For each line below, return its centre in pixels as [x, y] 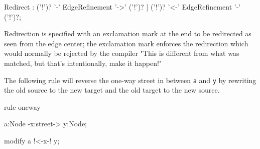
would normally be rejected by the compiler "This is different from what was [122, 53]
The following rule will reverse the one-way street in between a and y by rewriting [130, 80]
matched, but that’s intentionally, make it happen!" [83, 63]
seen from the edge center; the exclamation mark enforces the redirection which [126, 43]
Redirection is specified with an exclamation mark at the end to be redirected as [128, 33]
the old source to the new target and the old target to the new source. [112, 90]
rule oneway [22, 106]
